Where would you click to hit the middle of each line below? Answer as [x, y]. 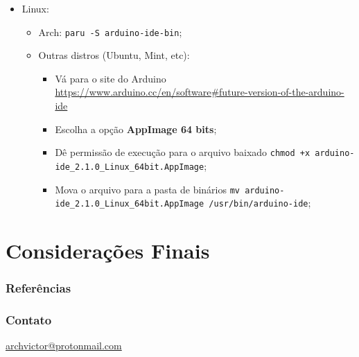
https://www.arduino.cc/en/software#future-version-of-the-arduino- [200, 92]
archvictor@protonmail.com [64, 346]
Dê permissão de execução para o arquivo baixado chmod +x [183, 152]
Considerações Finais [108, 251]
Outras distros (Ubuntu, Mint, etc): [114, 55]
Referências [38, 288]
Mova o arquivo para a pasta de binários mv [147, 189]
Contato [29, 319]
